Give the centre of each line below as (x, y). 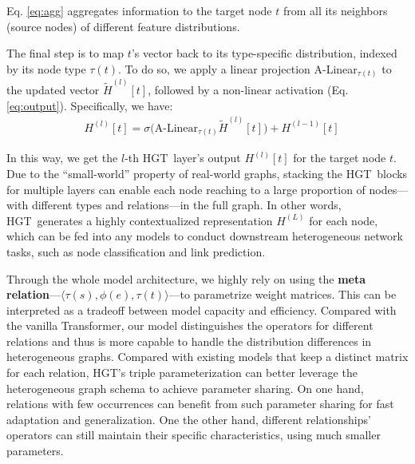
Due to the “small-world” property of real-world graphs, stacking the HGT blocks (207, 173)
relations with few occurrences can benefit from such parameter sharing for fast (200, 404)
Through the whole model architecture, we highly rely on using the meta (186, 278)
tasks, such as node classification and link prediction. (136, 251)
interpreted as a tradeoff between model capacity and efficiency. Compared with (202, 309)
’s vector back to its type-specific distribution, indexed (264, 53)
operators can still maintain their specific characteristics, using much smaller (194, 435)
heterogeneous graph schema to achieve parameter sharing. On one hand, (185, 388)
